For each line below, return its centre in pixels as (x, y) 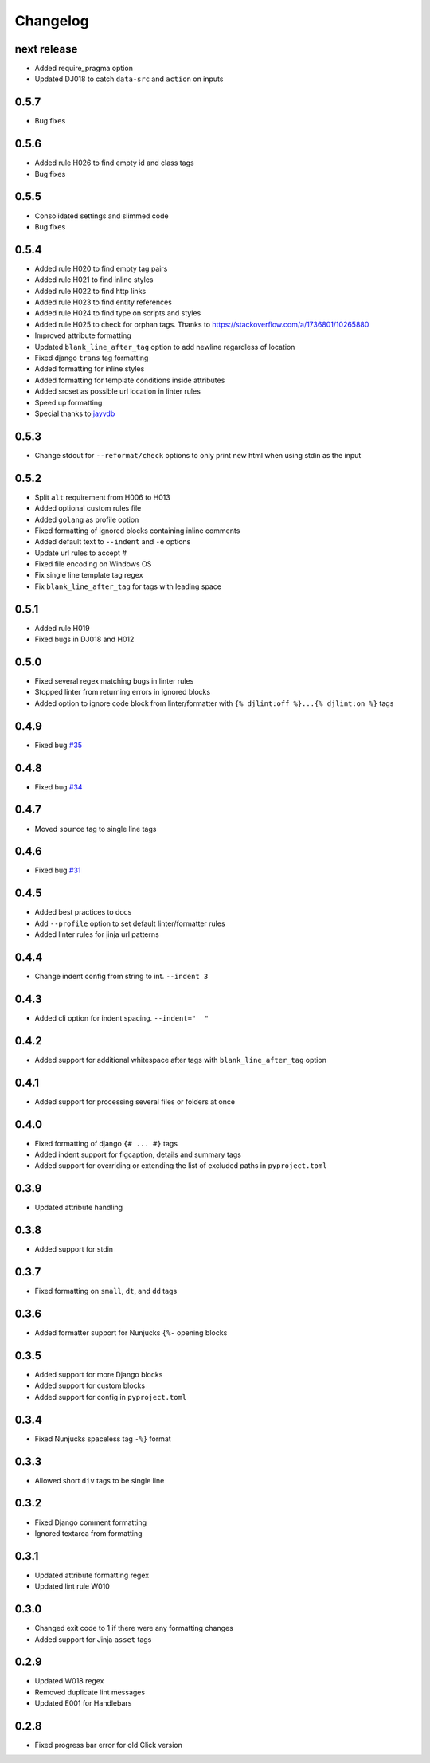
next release (46, 49)
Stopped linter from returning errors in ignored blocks (123, 692)
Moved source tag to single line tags (96, 829)
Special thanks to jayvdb (75, 413)
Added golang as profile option (87, 519)
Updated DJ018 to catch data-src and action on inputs (129, 79)
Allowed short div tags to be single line (100, 1480)
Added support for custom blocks (90, 1385)
